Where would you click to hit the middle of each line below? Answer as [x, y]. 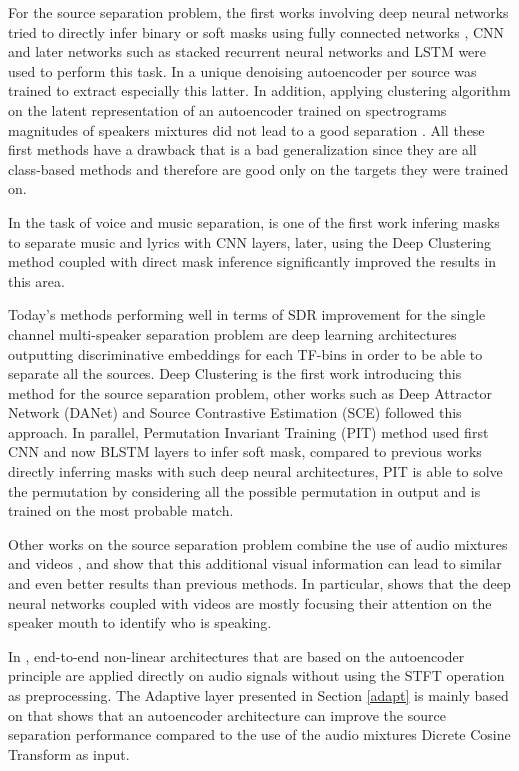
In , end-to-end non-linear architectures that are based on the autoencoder [236, 655]
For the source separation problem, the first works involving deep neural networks [258, 12]
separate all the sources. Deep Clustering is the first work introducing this [235, 373]
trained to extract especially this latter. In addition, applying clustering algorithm [259, 90]
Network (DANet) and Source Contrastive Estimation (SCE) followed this [235, 412]
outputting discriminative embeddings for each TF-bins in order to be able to [245, 353]
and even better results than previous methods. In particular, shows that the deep [259, 583]
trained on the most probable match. [121, 510]
